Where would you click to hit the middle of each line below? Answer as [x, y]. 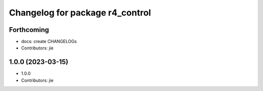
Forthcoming [29, 30]
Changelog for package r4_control [80, 13]
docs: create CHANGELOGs [49, 42]
